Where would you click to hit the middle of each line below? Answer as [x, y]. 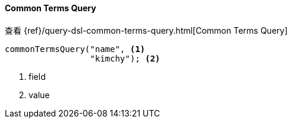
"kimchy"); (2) [125, 58]
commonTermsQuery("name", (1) [75, 49]
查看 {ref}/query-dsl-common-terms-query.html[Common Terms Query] [146, 30]
